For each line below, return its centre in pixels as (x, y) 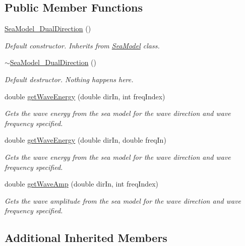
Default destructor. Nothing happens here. (69, 79)
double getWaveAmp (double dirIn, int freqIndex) (82, 184)
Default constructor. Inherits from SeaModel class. (82, 45)
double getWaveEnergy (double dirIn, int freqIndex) (85, 96)
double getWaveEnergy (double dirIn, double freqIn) (85, 140)
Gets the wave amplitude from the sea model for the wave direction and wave (123, 200)
